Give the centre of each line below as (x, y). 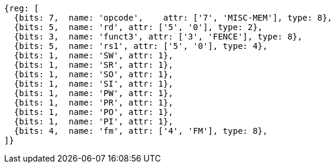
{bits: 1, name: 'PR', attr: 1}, (93, 103)
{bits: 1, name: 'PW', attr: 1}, (93, 93)
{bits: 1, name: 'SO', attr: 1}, (93, 74)
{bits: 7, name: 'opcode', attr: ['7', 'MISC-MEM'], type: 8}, (173, 18)
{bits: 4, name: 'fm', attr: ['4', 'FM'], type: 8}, (141, 131)
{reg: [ (22, 8)
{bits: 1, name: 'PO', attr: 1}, (93, 112)
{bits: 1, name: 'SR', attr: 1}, (93, 65)
